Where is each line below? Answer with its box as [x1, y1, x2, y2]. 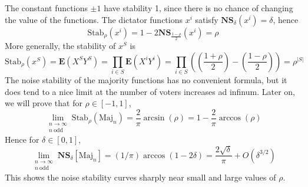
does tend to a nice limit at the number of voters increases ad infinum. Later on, [5, 85, 295, 97]
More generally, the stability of [5, 40, 116, 52]
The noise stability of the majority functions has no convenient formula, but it [5, 74, 287, 86]
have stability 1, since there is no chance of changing [104, 2, 293, 14]
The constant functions [5, 2, 88, 14]
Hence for [5, 133, 39, 145]
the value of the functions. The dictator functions [5, 13, 183, 25]
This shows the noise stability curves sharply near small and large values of [5, 170, 276, 183]
